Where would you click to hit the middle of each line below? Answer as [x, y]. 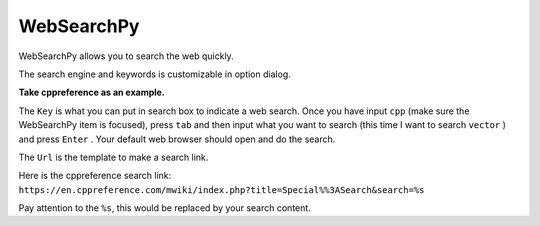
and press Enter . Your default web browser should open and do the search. [177, 139]
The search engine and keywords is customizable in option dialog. [155, 74]
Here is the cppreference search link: [95, 176]
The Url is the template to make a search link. [113, 157]
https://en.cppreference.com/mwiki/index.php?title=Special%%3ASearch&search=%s [221, 189]
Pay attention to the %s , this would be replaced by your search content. [165, 208]
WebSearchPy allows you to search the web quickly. [126, 56]
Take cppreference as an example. [91, 92]
